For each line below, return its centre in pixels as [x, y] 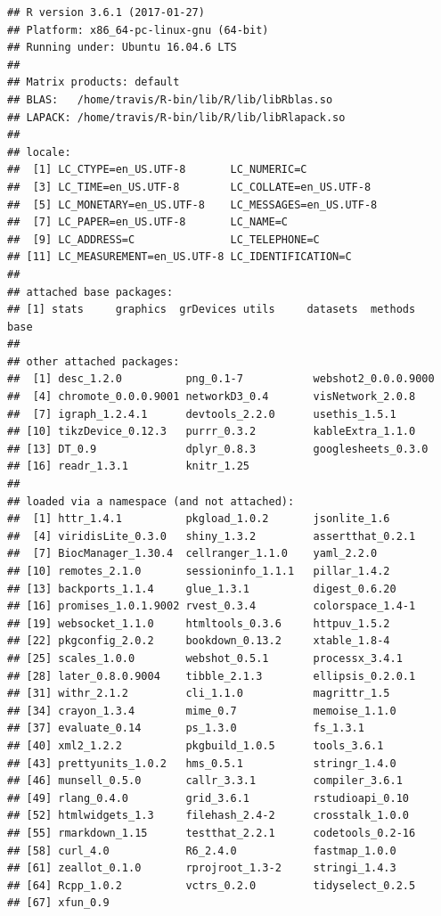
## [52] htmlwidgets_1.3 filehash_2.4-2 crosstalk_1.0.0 [208, 816]
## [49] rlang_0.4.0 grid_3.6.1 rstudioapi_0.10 [208, 798]
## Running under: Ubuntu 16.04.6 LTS [122, 48]
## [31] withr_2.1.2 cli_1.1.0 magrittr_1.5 [199, 694]
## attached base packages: [90, 292]
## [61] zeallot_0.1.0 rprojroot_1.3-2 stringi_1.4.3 [202, 868]
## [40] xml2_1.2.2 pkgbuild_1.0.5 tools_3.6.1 [196, 745]
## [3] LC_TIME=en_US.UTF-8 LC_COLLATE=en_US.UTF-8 [189, 187]
